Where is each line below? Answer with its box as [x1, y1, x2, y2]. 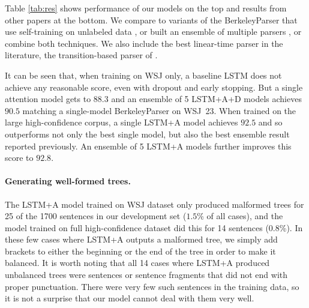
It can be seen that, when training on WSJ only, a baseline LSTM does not [5, 68, 282, 81]
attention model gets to [5, 92, 91, 105]
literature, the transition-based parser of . [5, 49, 158, 61]
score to [5, 151, 34, 164]
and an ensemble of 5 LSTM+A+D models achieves [111, 92, 302, 105]
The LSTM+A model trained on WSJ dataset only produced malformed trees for [5, 198, 304, 210]
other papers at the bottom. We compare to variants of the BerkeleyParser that [5, 13, 298, 26]
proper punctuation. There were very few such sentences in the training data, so [5, 280, 299, 292]
